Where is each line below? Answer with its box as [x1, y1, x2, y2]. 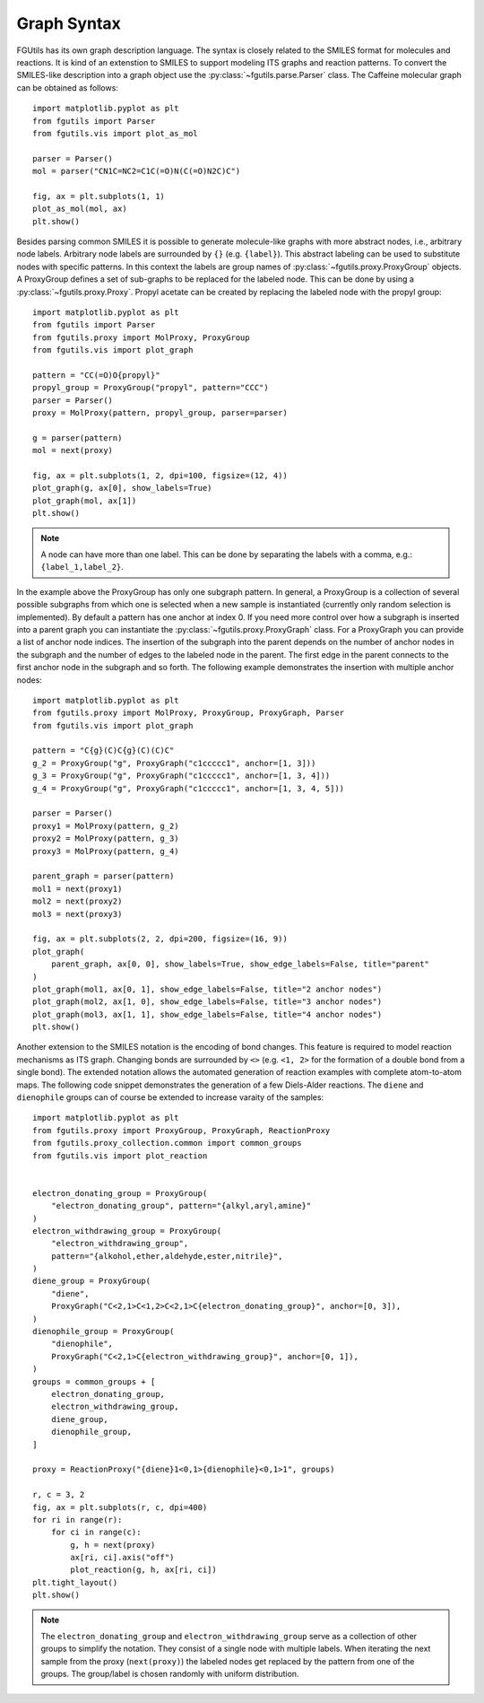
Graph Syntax [16, 13, 121, 33]
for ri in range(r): [32, 1515, 123, 1524]
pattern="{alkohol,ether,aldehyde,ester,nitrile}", [50, 1251, 283, 1261]
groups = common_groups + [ [32, 1376, 156, 1386]
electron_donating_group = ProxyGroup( [32, 1188, 208, 1198]
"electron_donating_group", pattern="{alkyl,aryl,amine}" [50, 1201, 312, 1211]
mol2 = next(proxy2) [32, 896, 123, 906]
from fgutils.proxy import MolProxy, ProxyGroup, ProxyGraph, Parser [32, 708, 345, 718]
